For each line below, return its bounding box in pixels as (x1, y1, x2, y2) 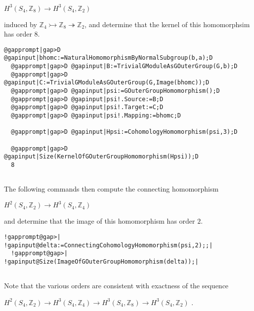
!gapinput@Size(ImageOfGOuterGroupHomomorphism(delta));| (4, 258, 199, 265)
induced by (4, 19, 37, 29)
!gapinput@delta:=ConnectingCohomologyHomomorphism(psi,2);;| (4, 241, 213, 249)
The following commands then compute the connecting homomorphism (4, 184, 219, 194)
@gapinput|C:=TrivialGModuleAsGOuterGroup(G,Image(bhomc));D (4, 79, 210, 86)
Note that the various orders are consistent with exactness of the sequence (4, 280, 229, 291)
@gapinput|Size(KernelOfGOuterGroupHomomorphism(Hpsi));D (4, 153, 199, 160)
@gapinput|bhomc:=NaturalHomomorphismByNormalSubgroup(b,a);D (4, 54, 213, 62)
